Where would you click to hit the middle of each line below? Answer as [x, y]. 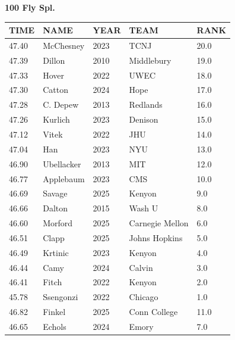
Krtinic [56, 252]
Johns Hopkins [156, 237]
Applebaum [64, 178]
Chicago [144, 297]
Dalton [55, 208]
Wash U [144, 208]
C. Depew [61, 105]
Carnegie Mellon [159, 223]
